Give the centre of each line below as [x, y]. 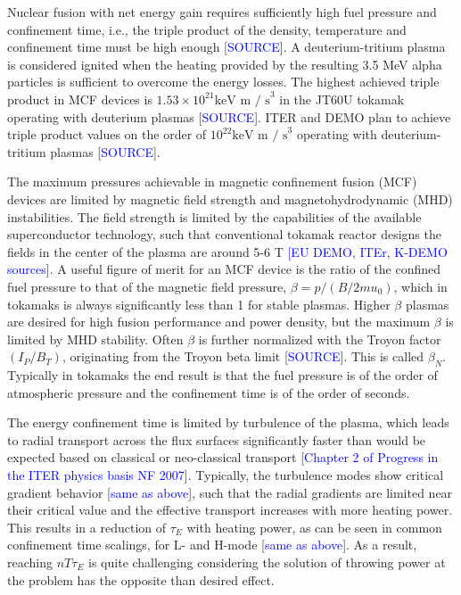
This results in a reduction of [87, 527]
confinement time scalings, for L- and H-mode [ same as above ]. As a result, [212, 545]
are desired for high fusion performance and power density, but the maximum [219, 322]
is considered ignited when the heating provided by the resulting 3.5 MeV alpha [225, 64]
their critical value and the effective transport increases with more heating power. [230, 510]
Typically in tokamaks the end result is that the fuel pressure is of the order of [222, 375]
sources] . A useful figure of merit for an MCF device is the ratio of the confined [224, 269]
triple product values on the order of [107, 134]
